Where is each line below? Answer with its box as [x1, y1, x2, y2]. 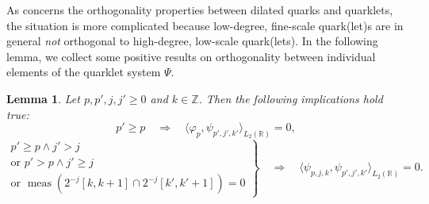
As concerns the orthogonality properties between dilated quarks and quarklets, [6, 2, 393, 17]
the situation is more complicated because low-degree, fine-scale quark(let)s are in [6, 17, 404, 33]
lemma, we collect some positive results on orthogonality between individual [6, 48, 376, 64]
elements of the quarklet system [6, 64, 161, 80]
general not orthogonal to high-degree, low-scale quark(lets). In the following [6, 33, 378, 49]
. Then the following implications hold [198, 90, 383, 106]
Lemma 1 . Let [6, 90, 80, 106]
